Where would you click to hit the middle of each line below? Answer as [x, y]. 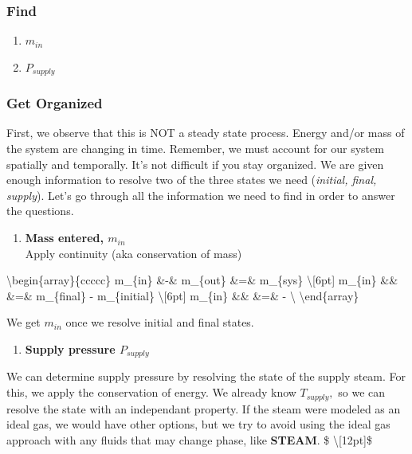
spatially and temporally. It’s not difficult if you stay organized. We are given [195, 164]
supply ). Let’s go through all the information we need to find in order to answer [201, 195]
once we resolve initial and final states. [160, 322]
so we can [362, 392]
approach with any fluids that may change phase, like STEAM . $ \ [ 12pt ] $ [189, 439]
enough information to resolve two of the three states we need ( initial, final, [192, 180]
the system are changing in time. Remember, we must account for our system [195, 149]
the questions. [40, 211]
